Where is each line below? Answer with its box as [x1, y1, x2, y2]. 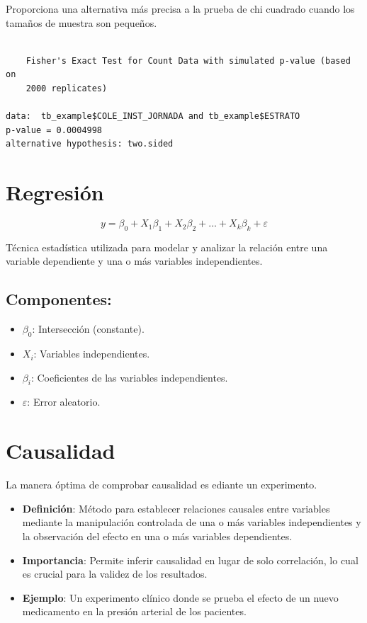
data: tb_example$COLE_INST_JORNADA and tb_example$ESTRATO [6, 111, 300, 122]
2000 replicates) [26, 83, 108, 93]
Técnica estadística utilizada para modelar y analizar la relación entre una [6, 239, 328, 254]
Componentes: [6, 288, 112, 310]
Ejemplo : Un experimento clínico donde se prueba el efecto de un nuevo [22, 590, 339, 605]
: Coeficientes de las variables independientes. [30, 370, 228, 384]
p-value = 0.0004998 [6, 125, 103, 135]
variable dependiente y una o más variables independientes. [6, 253, 263, 268]
